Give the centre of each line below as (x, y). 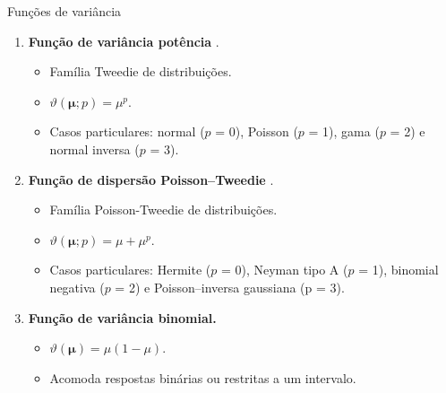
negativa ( (77, 287)
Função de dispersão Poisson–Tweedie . (151, 179)
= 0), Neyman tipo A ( (284, 270)
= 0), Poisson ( (257, 131)
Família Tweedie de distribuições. (141, 71)
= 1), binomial (399, 270)
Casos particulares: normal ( (127, 131)
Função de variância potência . (124, 41)
